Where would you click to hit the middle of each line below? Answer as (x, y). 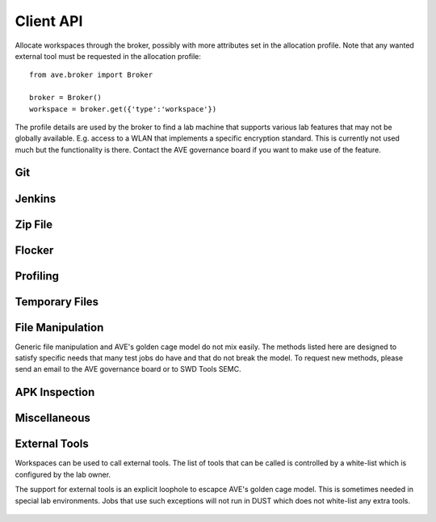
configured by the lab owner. (63, 474)
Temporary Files (57, 302)
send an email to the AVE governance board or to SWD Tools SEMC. (128, 369)
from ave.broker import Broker (91, 75)
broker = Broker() (66, 98)
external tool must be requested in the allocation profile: (108, 56)
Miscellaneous (52, 418)
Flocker (34, 250)
